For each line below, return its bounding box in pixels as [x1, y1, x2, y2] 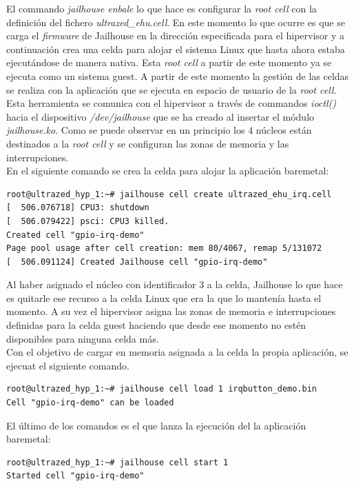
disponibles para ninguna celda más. [6, 331, 159, 345]
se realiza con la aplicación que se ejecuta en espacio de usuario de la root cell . [6, 82, 337, 97]
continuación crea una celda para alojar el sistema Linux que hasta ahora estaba [6, 41, 345, 56]
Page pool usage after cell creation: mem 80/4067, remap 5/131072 [6, 243, 322, 254]
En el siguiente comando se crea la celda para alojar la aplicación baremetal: [6, 163, 329, 178]
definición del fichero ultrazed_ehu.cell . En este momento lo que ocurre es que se [6, 14, 345, 29]
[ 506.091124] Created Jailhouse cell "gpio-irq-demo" [6, 256, 268, 267]
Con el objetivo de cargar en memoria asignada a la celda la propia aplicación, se [6, 345, 348, 359]
